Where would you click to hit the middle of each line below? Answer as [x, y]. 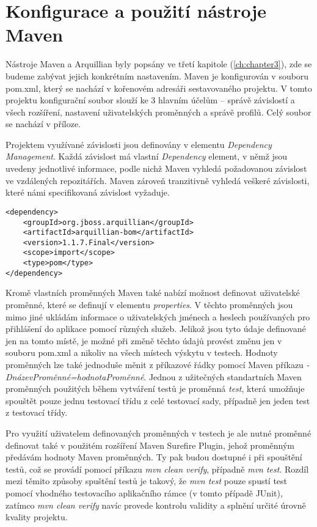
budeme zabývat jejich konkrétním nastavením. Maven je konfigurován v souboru [157, 76]
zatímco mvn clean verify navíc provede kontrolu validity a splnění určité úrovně [156, 505]
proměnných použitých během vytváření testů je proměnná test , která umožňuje [155, 389]
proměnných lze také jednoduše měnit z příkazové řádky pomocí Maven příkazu [155, 364]
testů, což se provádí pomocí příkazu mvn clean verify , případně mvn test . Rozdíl [157, 469]
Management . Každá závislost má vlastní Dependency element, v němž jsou [147, 156]
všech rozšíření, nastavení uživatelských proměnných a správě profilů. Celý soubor [158, 112]
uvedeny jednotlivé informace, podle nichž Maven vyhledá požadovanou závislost [156, 168]
